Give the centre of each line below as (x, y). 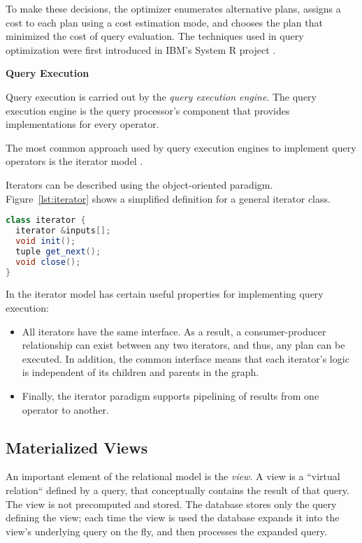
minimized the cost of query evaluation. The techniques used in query (155, 36)
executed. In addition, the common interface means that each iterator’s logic (186, 358)
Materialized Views (77, 447)
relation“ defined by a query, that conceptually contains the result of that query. (178, 490)
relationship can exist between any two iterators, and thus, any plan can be (183, 345)
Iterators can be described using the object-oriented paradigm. (139, 184)
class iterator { (46, 220)
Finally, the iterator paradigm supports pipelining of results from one (171, 395)
